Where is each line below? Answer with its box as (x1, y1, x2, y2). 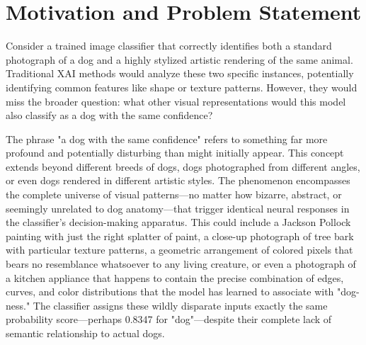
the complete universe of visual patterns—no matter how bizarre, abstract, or (6, 187, 342, 202)
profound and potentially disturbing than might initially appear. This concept (6, 145, 344, 160)
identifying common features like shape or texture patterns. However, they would (6, 79, 358, 94)
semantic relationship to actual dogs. (6, 326, 165, 340)
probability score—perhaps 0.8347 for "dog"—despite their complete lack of (6, 312, 332, 327)
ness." (6, 298, 30, 312)
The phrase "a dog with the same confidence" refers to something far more (6, 131, 328, 146)
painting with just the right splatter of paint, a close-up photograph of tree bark (6, 228, 354, 243)
